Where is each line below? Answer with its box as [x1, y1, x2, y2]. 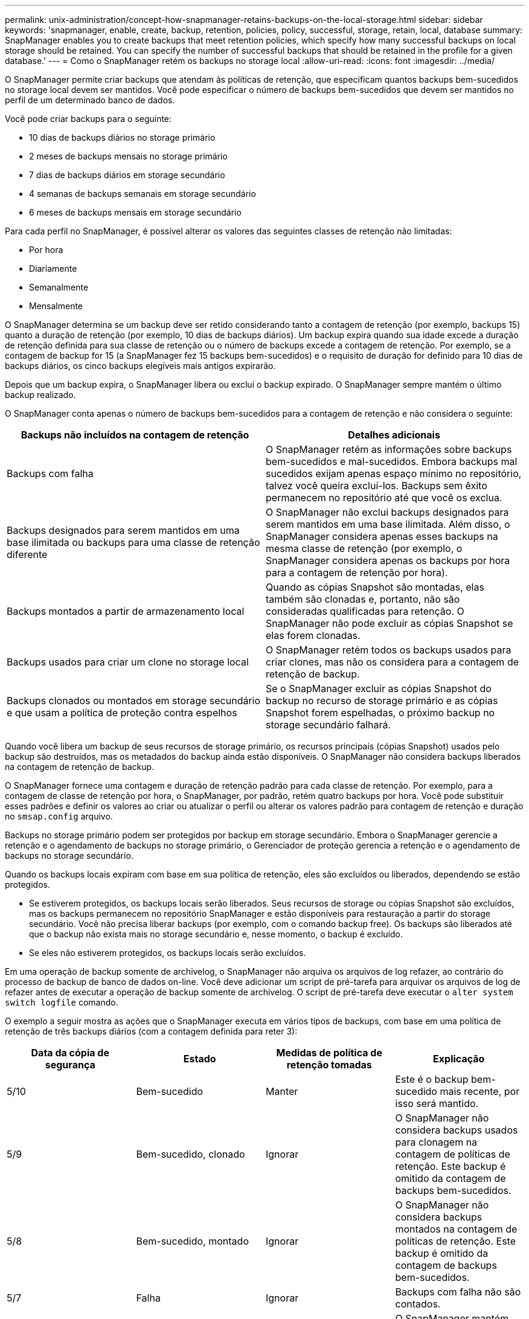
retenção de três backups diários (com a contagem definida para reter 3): [5, 1026, 298, 1036]
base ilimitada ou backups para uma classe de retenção [7, 536, 260, 548]
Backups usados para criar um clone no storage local [7, 656, 249, 668]
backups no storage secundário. [5, 850, 133, 861]
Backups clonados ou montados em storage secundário [7, 695, 261, 707]
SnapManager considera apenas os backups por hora [266, 554, 510, 566]
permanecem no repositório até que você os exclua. [266, 492, 502, 504]
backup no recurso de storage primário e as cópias [266, 695, 498, 707]
